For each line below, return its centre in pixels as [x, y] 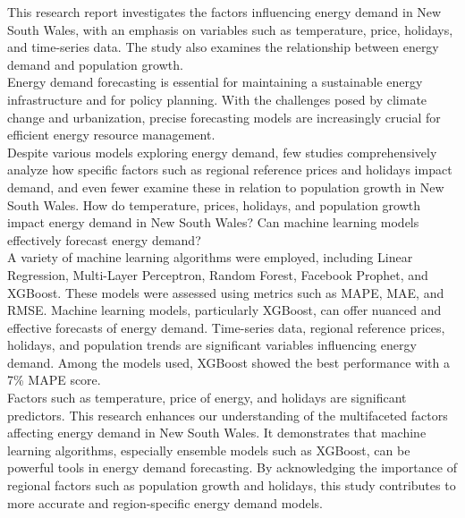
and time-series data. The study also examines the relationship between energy [223, 47]
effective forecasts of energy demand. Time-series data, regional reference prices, [226, 327]
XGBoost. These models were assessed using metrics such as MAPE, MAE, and [226, 292]
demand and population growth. [95, 64]
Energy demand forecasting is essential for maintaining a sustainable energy [215, 82]
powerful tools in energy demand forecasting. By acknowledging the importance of [232, 467]
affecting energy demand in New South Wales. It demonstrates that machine [217, 433]
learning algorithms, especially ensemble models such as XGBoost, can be [209, 450]
